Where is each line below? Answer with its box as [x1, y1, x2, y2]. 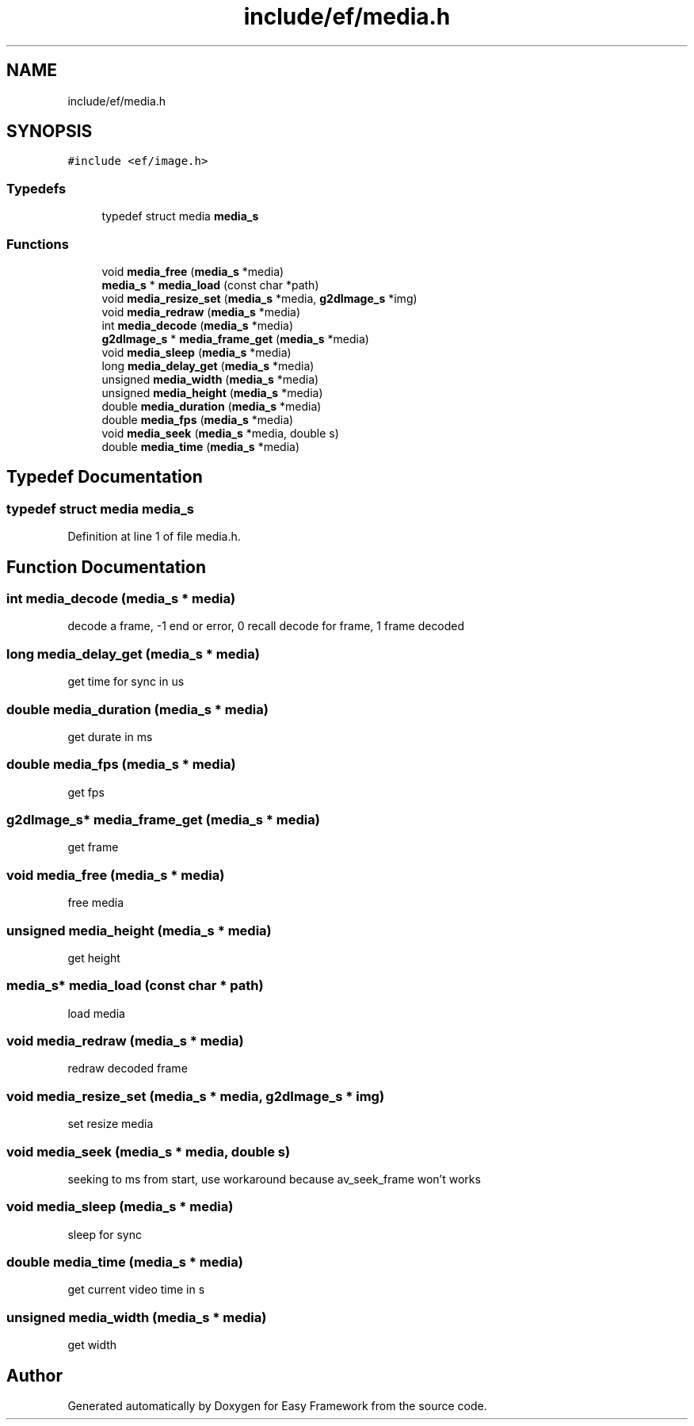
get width [67, 1338, 117, 1352]
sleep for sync [67, 1227, 142, 1241]
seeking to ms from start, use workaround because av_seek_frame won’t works [67, 1172, 481, 1186]
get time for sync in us [67, 675, 185, 689]
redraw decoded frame [67, 1061, 188, 1076]
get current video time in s [67, 1283, 205, 1297]
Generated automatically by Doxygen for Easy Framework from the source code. [67, 1398, 487, 1413]
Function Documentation [6, 556, 206, 577]
